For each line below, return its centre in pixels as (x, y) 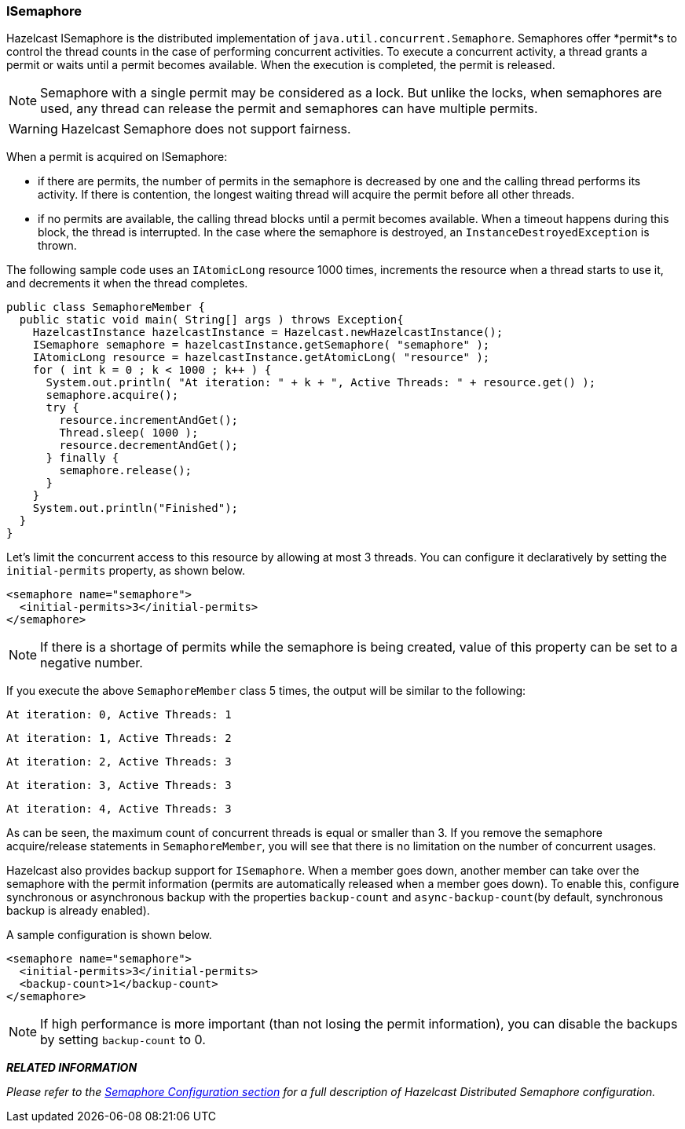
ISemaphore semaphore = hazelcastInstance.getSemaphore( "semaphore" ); (261, 345)
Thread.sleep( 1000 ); (129, 433)
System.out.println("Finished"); (136, 508)
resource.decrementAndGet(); (149, 446)
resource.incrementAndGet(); (149, 420)
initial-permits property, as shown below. (126, 571)
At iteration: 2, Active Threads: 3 (119, 762)
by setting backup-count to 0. (123, 1040)
